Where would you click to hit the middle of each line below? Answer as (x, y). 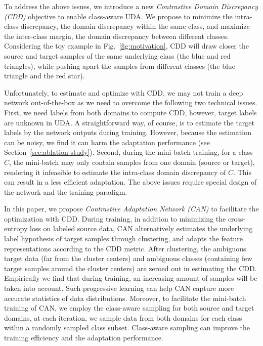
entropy (16, 228)
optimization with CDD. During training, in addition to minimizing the (115, 218)
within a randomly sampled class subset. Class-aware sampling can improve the (127, 328)
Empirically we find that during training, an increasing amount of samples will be (131, 278)
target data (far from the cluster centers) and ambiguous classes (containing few (128, 258)
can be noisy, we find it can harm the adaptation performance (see (107, 142)
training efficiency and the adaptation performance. (84, 337)
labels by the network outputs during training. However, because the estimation (128, 132)
